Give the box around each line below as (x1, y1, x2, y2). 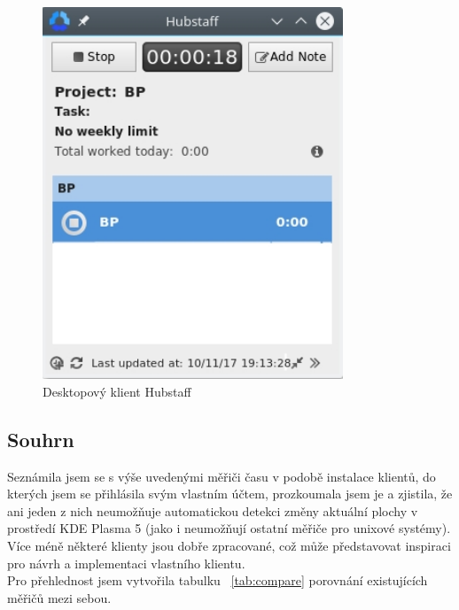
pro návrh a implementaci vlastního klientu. (7, 553, 245, 572)
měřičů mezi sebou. (7, 588, 112, 606)
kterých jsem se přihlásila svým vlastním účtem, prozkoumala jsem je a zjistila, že (7, 484, 453, 503)
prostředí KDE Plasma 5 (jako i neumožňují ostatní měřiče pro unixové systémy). (7, 519, 451, 537)
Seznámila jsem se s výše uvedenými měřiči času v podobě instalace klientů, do (7, 467, 436, 485)
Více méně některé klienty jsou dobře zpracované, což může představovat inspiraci (7, 537, 451, 555)
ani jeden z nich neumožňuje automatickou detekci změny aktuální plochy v (7, 501, 418, 520)
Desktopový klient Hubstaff (43, 382, 191, 400)
